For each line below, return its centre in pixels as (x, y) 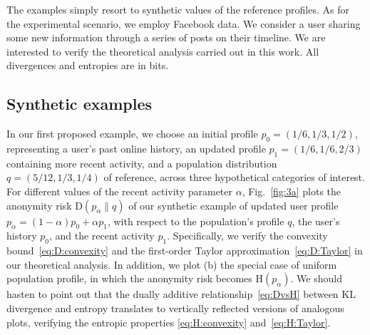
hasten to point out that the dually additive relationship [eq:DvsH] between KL (181, 294)
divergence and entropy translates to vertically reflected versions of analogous (175, 308)
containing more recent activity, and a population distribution (142, 163)
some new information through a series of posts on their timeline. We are (166, 37)
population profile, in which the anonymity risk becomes (129, 278)
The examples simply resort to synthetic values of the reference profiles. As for (178, 9)
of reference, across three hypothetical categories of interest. (234, 177)
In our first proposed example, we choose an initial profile (132, 134)
